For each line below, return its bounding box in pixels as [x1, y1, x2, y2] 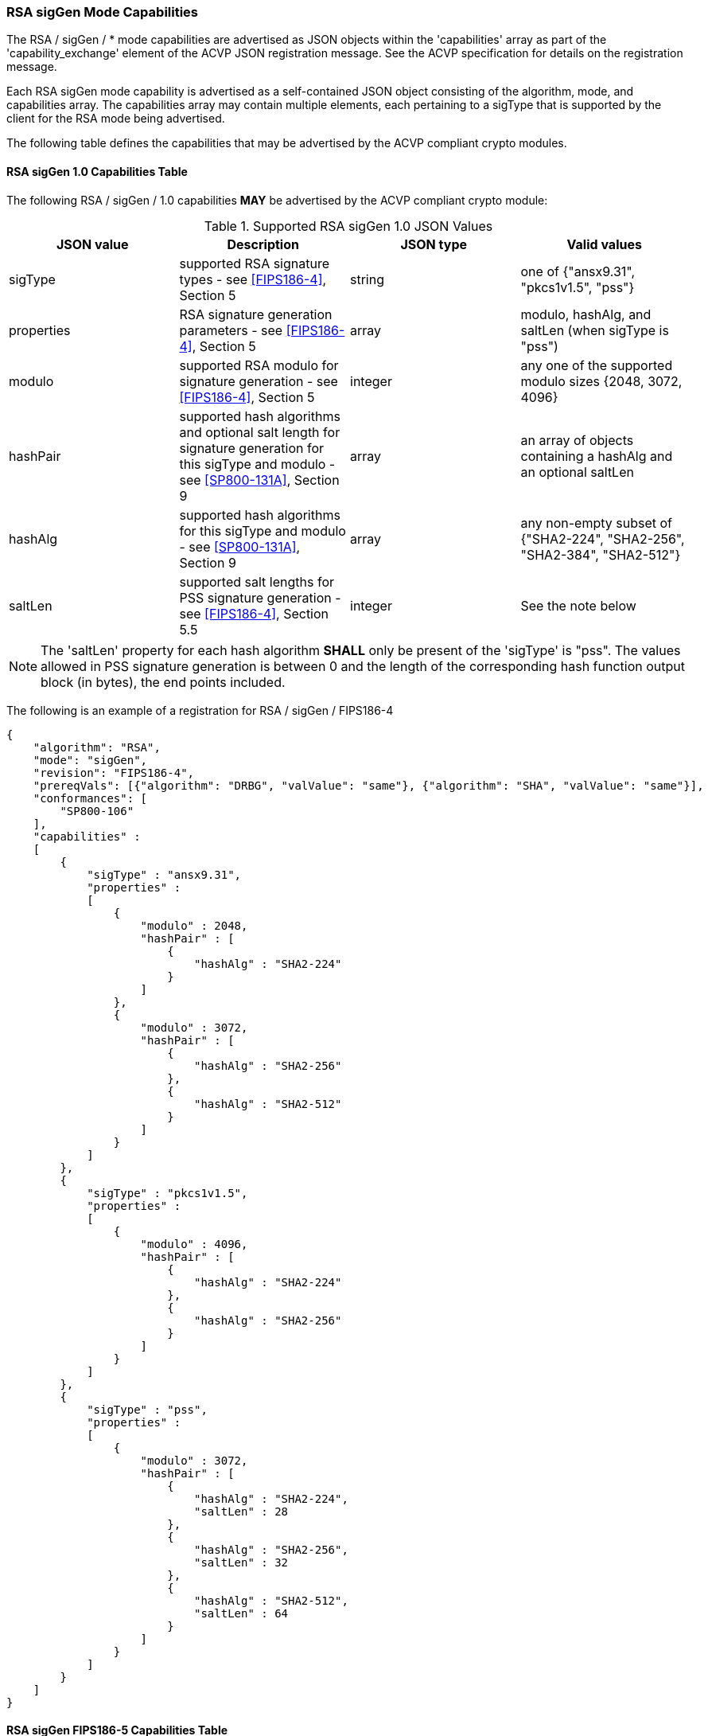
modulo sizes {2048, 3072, [520, 373, 683, 389]
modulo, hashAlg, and [520, 306, 652, 322]
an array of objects [520, 431, 634, 448]
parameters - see [179, 322, 283, 338]
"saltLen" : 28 [194, 1504, 289, 1518]
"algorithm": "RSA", [33, 740, 161, 754]
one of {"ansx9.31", [520, 263, 636, 279]
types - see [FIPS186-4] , [179, 271, 327, 287]
